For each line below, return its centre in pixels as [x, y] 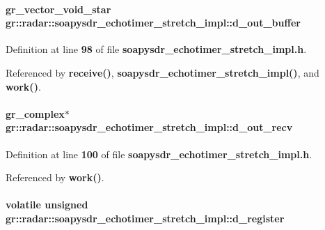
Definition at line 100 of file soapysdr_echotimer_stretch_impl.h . [159, 154]
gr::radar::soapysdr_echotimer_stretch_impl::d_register [145, 218]
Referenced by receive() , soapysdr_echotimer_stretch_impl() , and [162, 72]
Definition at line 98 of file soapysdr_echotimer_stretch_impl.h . [156, 49]
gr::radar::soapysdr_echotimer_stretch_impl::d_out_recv [149, 127]
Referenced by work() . [55, 177]
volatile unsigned [47, 205]
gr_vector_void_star [58, 9]
